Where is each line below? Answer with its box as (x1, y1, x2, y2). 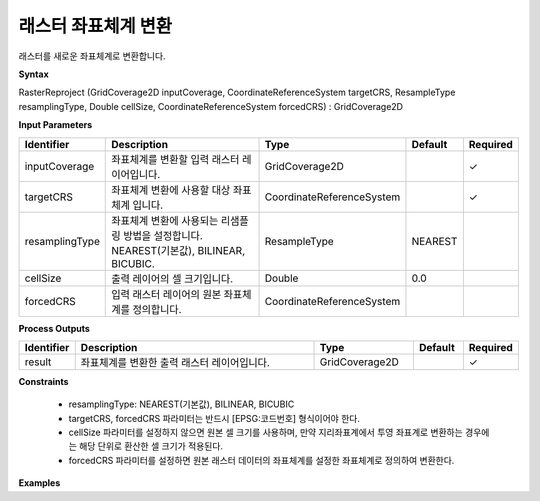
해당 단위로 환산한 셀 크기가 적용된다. (78, 440, 224, 452)
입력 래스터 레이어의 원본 (111, 287, 222, 301)
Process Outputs (18, 322, 90, 334)
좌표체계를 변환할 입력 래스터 (111, 152, 240, 166)
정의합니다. (132, 302, 182, 316)
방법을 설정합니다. (123, 228, 204, 242)
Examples (18, 477, 61, 489)
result (24, 355, 52, 369)
